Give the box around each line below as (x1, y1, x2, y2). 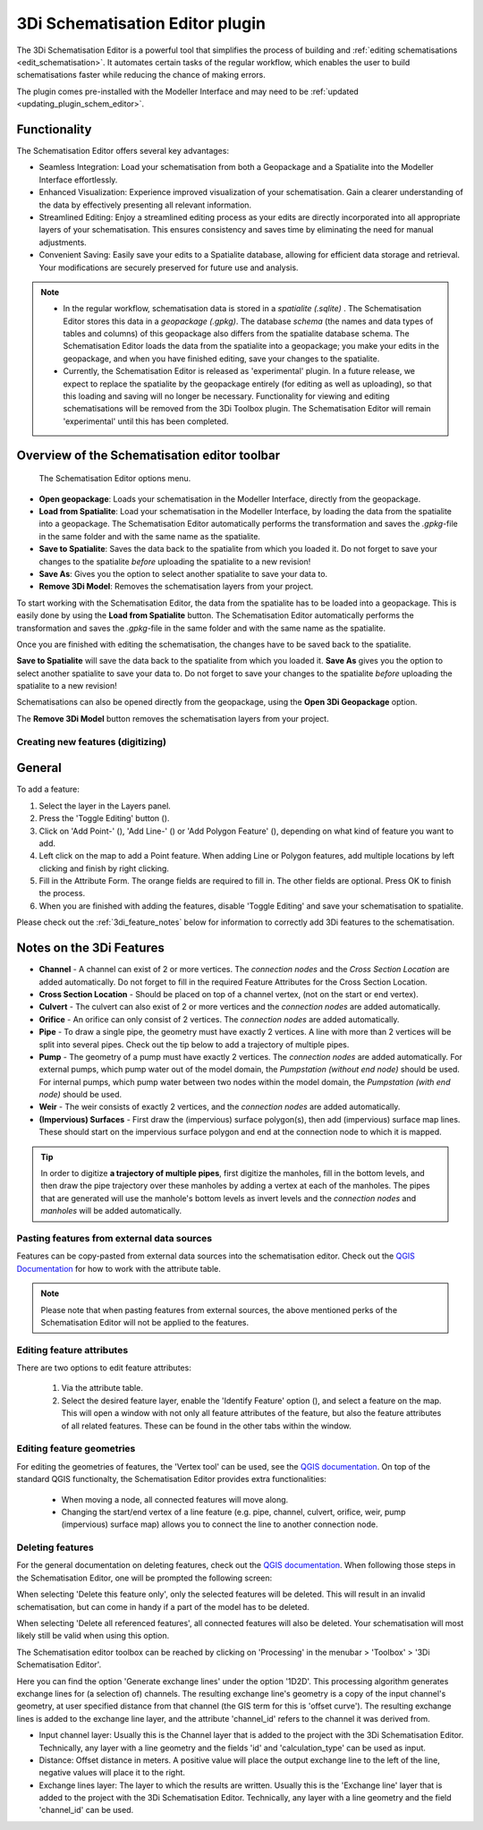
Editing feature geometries (16, 1443, 136, 1455)
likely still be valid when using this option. (16, 1631, 170, 1641)
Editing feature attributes (16, 1343, 129, 1356)
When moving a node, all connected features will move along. (61, 1494, 289, 1504)
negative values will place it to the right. (38, 1767, 185, 1778)
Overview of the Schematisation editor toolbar (16, 447, 281, 462)
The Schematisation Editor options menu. (38, 473, 191, 484)
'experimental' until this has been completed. (63, 416, 229, 427)
